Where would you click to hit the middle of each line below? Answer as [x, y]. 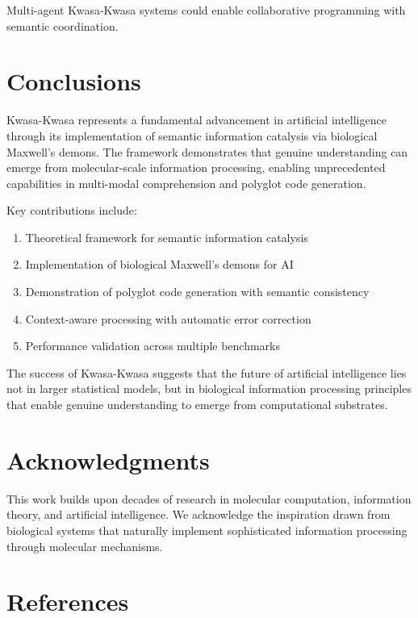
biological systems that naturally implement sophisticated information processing [207, 530]
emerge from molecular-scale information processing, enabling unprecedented [196, 167]
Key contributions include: [72, 210]
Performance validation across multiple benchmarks [153, 346]
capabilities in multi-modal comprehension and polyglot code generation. [186, 183]
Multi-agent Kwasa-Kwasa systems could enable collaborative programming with [206, 10]
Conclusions [74, 81]
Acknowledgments [108, 459]
